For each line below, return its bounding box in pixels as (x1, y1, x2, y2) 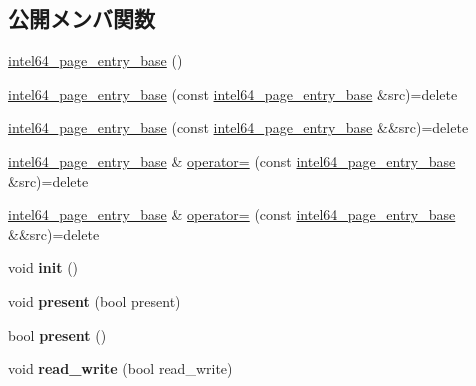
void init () (8, 257, 79, 278)
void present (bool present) (8, 290, 181, 311)
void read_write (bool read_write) (8, 358, 233, 379)
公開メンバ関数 (8, 3, 155, 34)
